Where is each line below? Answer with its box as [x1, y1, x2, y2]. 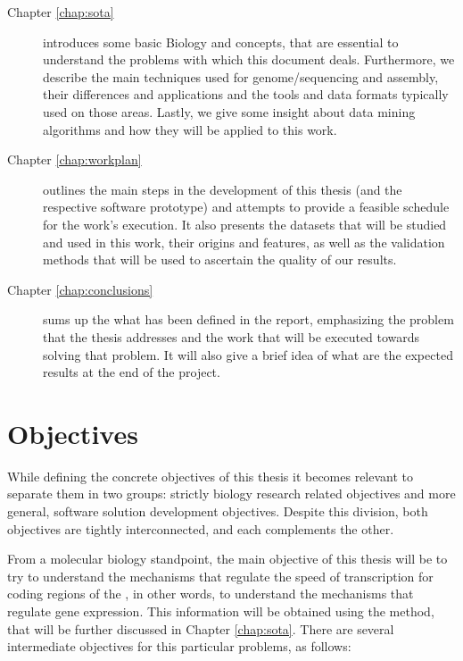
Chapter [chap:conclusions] [7, 280, 153, 298]
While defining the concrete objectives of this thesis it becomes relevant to [7, 466, 414, 485]
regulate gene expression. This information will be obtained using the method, [7, 601, 434, 620]
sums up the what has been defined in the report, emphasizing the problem [43, 310, 454, 329]
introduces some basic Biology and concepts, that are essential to [43, 32, 399, 51]
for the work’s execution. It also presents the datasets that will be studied [43, 214, 447, 233]
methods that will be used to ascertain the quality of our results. [43, 250, 397, 269]
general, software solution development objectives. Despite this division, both [7, 502, 428, 520]
